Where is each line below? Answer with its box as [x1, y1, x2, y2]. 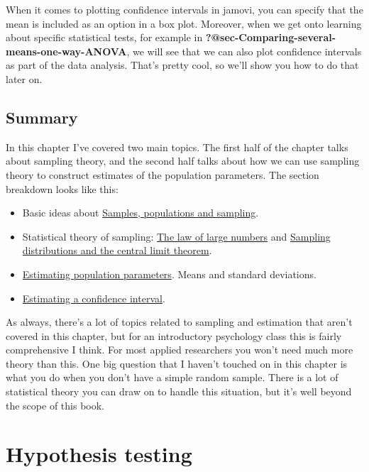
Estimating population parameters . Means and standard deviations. [22, 266, 316, 281]
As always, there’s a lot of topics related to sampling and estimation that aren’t [6, 314, 353, 329]
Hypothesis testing [6, 439, 192, 468]
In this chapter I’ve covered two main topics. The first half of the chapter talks [6, 139, 348, 154]
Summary [6, 106, 78, 128]
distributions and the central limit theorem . [22, 243, 212, 258]
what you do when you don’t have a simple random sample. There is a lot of [6, 370, 338, 385]
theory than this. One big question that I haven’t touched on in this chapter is [6, 356, 348, 371]
